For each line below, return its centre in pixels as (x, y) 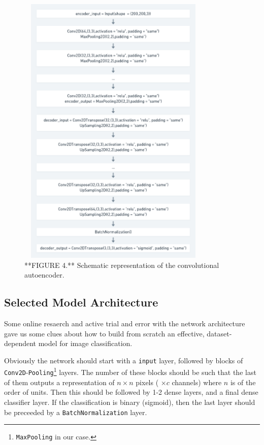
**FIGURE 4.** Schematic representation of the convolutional (122, 265)
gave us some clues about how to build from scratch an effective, (104, 333)
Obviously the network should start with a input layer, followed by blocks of (124, 360)
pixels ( (147, 382)
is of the (243, 382)
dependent (20, 343)
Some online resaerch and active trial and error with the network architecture (125, 323)
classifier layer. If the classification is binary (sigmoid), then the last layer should (130, 402)
